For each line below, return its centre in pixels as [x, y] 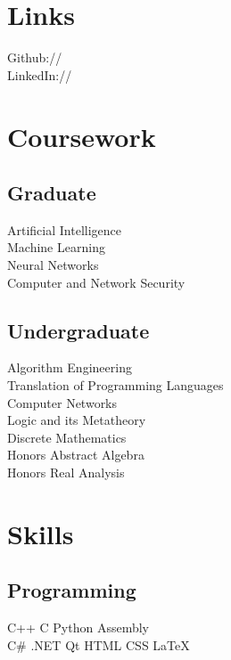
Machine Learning [56, 247]
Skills [41, 533]
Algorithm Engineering [70, 367]
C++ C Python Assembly [78, 627]
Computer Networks [62, 402]
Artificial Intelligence [64, 229]
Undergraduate [78, 330]
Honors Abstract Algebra [76, 455]
